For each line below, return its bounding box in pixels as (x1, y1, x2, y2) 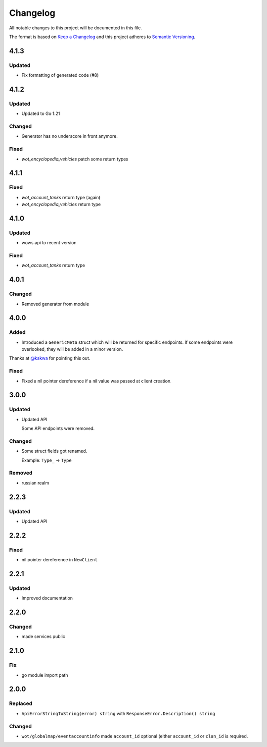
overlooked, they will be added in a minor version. (21, 346, 123, 352)
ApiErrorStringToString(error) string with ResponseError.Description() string (21, 710, 215, 716)
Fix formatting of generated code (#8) (21, 72, 99, 78)
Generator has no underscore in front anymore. (21, 133, 118, 139)
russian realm (21, 480, 49, 485)
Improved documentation (21, 595, 73, 601)
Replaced (9, 700, 33, 707)
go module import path (21, 672, 68, 678)
